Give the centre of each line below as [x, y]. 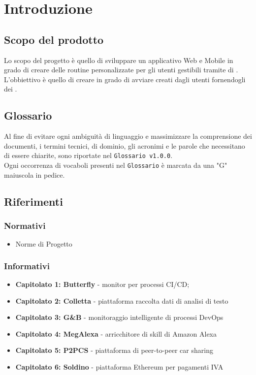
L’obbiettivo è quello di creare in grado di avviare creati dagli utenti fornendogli [125, 79]
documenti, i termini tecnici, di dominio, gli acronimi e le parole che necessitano [125, 145]
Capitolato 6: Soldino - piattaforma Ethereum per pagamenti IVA [119, 367]
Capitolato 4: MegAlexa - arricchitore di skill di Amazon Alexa [116, 333]
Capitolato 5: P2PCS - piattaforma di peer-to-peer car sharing [114, 350]
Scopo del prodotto [54, 39]
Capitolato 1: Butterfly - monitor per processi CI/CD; [102, 284]
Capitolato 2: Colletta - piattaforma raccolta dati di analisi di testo [122, 300]
